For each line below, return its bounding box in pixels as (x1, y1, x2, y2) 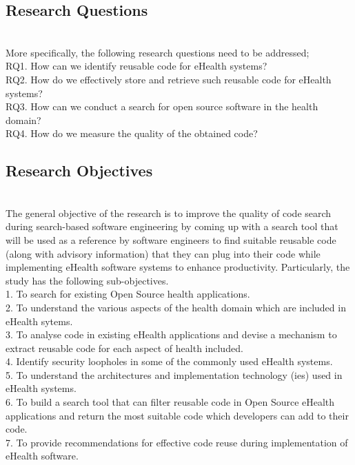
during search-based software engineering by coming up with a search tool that (6, 219, 338, 234)
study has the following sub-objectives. (6, 273, 169, 287)
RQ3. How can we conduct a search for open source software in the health (6, 99, 318, 114)
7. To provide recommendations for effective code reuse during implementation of (6, 435, 348, 449)
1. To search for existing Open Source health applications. (6, 287, 250, 301)
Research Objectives (6, 160, 153, 181)
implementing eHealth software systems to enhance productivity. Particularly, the (6, 260, 350, 274)
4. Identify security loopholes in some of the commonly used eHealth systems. (6, 354, 333, 369)
